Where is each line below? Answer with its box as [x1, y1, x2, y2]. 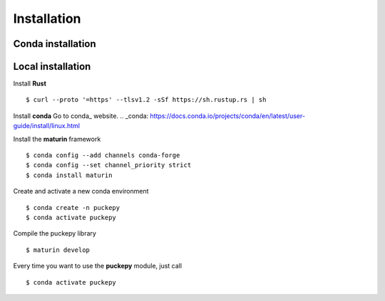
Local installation [13, 60, 91, 73]
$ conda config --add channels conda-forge [26, 152, 180, 159]
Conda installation [13, 38, 96, 50]
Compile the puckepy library [13, 229, 96, 238]
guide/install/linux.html [13, 122, 80, 130]
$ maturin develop [26, 245, 91, 254]
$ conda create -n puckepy [26, 204, 120, 211]
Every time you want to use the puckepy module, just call [13, 262, 182, 270]
